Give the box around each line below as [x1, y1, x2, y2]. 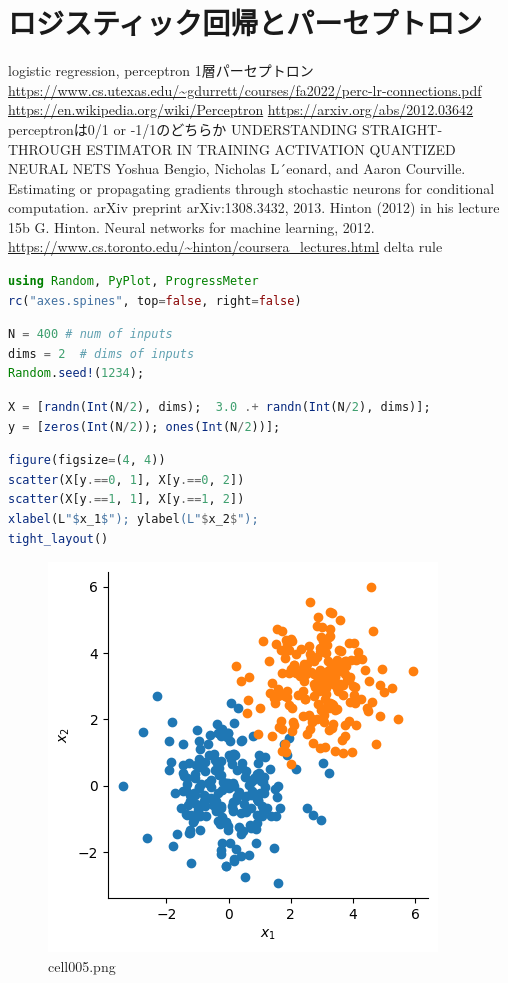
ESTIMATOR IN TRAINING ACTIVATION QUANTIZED [86, 138, 456, 159]
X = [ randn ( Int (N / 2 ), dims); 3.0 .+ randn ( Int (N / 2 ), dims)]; [8, 400, 431, 415]
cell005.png [48, 955, 116, 976]
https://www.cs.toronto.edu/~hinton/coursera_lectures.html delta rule [8, 236, 443, 257]
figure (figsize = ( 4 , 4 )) [8, 453, 166, 468]
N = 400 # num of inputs [8, 327, 173, 342]
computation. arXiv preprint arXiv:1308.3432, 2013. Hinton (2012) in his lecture [8, 197, 500, 218]
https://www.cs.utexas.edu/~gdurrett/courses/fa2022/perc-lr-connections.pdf [8, 79, 482, 100]
